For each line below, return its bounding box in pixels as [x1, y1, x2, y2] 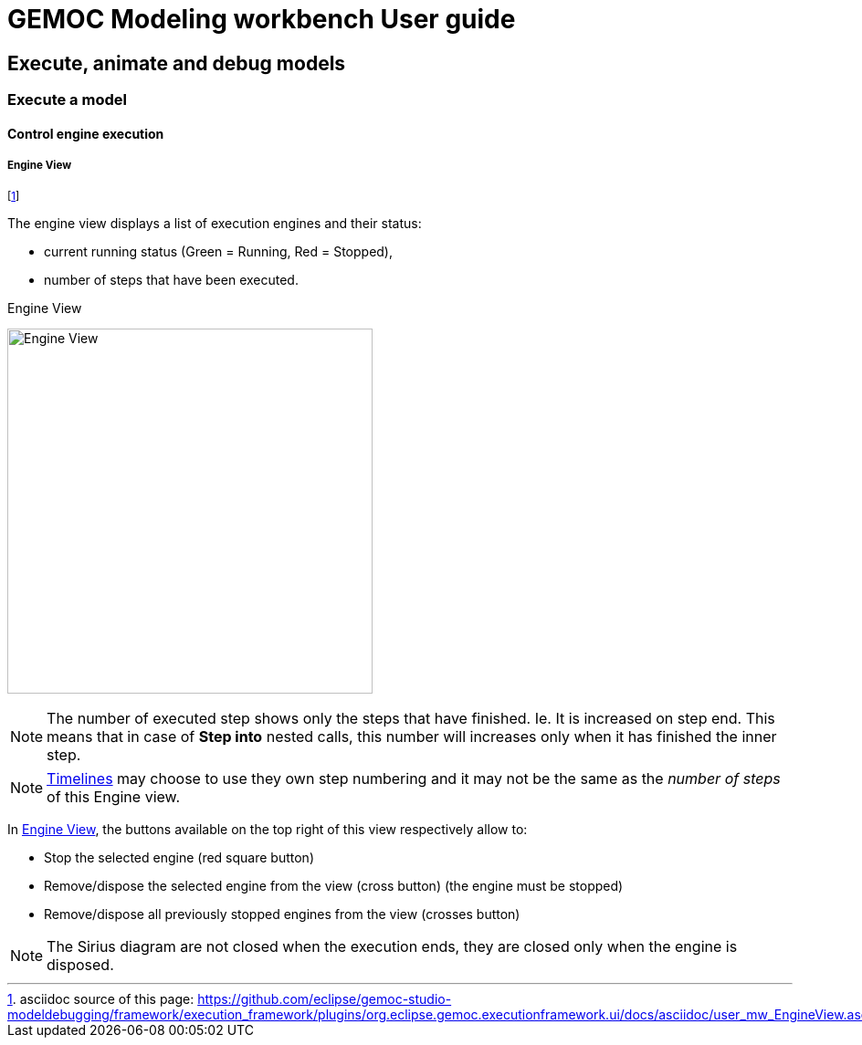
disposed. [47, 955, 114, 974]
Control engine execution [7, 125, 164, 141]
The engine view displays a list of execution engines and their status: [7, 214, 422, 231]
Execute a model [7, 90, 127, 110]
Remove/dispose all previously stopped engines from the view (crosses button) [44, 905, 520, 922]
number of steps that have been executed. [44, 271, 299, 287]
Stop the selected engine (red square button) [44, 849, 314, 865]
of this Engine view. [47, 787, 181, 806]
